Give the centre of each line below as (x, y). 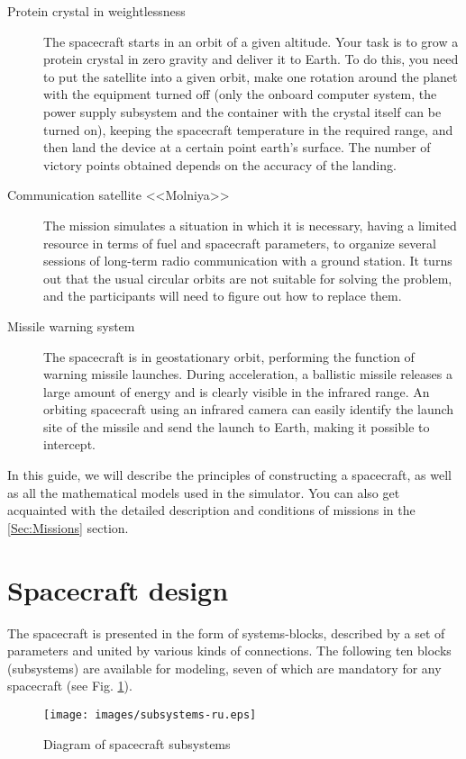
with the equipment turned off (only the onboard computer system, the (240, 94)
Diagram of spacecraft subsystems (137, 743)
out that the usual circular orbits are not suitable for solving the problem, (248, 278)
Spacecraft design (118, 589)
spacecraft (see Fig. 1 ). (70, 686)
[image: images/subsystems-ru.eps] (150, 714)
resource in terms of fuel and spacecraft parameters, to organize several (240, 243)
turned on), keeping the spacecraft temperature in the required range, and (248, 129)
